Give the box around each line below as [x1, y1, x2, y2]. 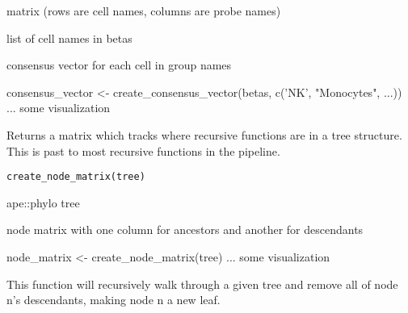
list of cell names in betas [6, 29, 132, 46]
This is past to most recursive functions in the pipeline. [6, 142, 280, 159]
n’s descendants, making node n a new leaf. [6, 291, 221, 308]
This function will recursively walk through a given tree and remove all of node [6, 275, 398, 292]
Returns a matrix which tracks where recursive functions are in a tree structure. [6, 126, 402, 143]
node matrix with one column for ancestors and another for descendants [6, 221, 364, 238]
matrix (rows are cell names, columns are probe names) [6, 2, 281, 19]
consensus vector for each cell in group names [6, 56, 232, 73]
